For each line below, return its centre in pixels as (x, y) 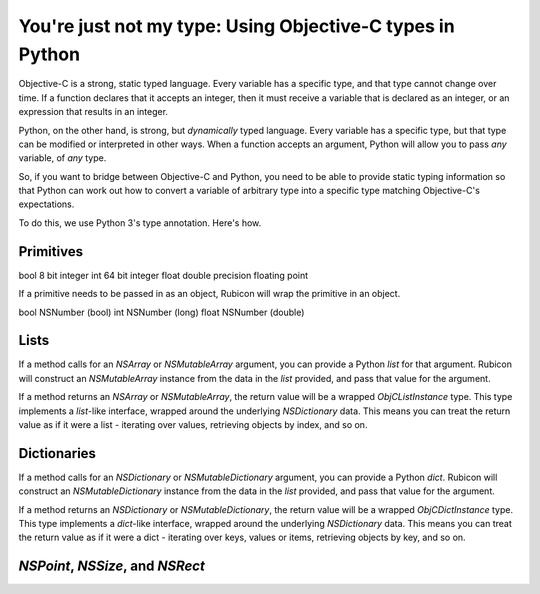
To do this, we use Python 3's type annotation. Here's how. (140, 222)
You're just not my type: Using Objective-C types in (236, 26)
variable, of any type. (62, 158)
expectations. (46, 204)
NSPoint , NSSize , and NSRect (111, 566)
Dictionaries (57, 453)
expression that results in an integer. (93, 112)
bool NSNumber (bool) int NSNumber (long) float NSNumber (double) (161, 312)
